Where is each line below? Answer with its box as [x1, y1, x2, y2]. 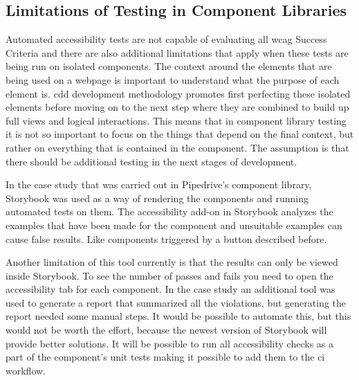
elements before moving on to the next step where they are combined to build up [6, 100, 349, 114]
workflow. [6, 363, 46, 377]
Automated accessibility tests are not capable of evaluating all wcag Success [6, 32, 327, 46]
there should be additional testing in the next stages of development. [6, 154, 297, 168]
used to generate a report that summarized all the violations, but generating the [6, 295, 346, 309]
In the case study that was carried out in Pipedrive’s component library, [6, 177, 312, 192]
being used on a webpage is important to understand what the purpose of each [6, 72, 340, 87]
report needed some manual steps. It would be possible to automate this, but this [6, 309, 351, 323]
